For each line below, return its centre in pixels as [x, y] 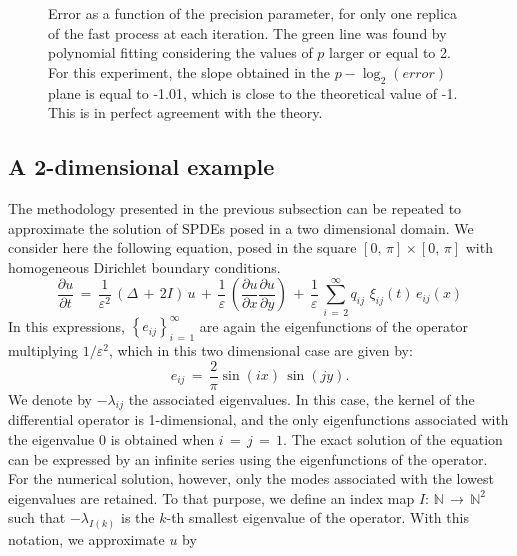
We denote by [50, 398]
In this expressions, [67, 325]
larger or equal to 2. [390, 52]
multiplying [43, 349]
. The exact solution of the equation [393, 439]
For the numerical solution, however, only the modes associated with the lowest [251, 478]
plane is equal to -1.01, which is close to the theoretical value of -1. [253, 92]
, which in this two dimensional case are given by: [260, 349]
